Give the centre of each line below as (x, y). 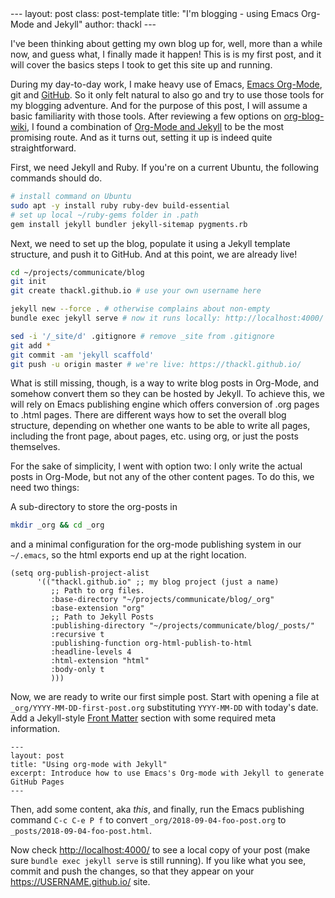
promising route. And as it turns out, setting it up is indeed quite (141, 137)
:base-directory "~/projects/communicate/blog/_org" (162, 600)
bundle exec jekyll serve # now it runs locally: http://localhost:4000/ (167, 318)
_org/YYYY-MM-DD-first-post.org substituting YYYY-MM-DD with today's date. (164, 708)
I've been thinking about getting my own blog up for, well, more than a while (166, 43)
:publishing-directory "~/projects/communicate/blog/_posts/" (182, 626)
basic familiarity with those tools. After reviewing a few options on (146, 116)
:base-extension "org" (97, 608)
